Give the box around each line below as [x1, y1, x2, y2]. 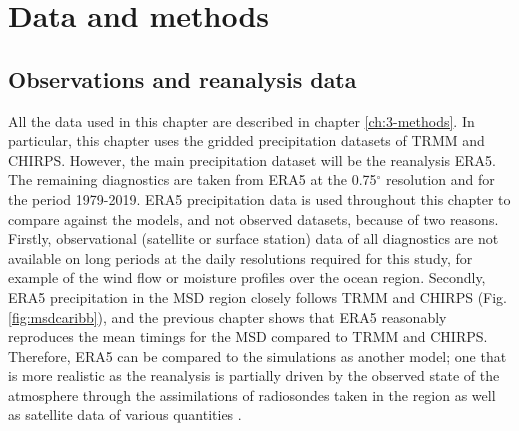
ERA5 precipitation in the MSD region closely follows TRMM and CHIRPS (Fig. [8, 286, 508, 307]
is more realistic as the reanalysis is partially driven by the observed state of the [8, 365, 500, 386]
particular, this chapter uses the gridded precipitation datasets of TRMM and [8, 130, 485, 151]
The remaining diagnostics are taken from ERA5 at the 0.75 [8, 169, 377, 190]
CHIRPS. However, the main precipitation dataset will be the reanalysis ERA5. [8, 149, 497, 170]
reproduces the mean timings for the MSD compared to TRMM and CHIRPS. [8, 326, 488, 347]
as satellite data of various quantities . [8, 404, 242, 425]
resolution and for [386, 169, 495, 190]
